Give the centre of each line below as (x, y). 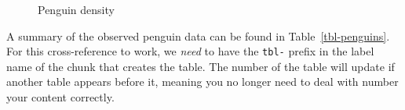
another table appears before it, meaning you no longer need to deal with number (202, 82)
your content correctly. (60, 97)
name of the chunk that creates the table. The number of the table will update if (201, 66)
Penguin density (76, 9)
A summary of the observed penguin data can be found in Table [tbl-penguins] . (198, 35)
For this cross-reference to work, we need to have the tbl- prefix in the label (190, 51)
